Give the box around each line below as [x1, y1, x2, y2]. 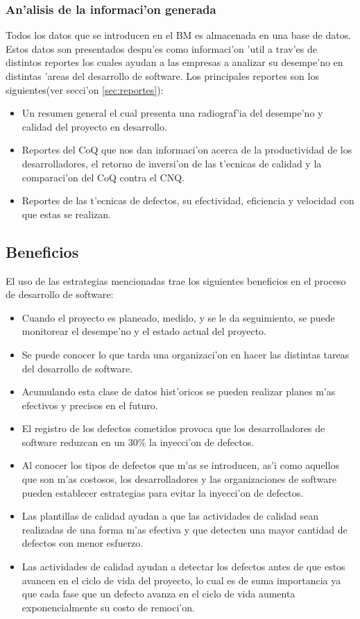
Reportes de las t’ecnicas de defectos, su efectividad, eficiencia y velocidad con [22, 193, 354, 208]
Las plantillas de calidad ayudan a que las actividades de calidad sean [22, 509, 318, 523]
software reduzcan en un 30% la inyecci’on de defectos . [22, 434, 255, 449]
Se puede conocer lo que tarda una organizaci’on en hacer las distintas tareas [22, 347, 350, 361]
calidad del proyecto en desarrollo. [22, 119, 167, 133]
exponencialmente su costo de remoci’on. [22, 600, 195, 614]
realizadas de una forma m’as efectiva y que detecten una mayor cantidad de [22, 522, 348, 536]
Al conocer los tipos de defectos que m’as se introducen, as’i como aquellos [22, 458, 339, 472]
